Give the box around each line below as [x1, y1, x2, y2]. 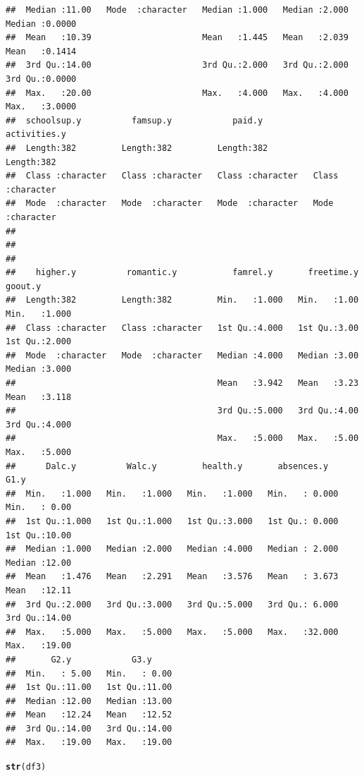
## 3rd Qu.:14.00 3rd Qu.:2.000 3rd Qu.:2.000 [6, 60, 349, 71]
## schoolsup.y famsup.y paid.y [6, 115, 263, 126]
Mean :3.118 [6, 392, 72, 402]
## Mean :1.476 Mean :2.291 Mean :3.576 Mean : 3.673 [6, 571, 339, 582]
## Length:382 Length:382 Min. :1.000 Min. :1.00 [6, 295, 359, 305]
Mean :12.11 [6, 585, 72, 595]
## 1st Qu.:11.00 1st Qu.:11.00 [6, 682, 172, 693]
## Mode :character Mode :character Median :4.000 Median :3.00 [6, 350, 359, 360]
